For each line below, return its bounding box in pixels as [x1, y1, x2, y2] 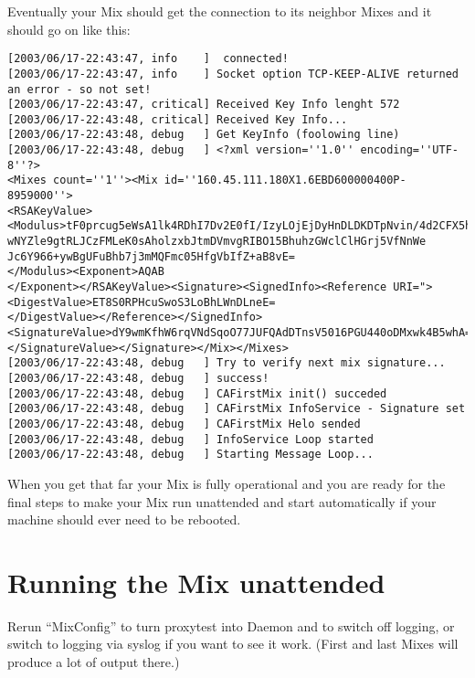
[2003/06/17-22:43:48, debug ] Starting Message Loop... [7, 448, 374, 461]
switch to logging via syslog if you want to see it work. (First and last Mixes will [7, 634, 459, 653]
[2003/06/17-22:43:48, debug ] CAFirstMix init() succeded [7, 387, 387, 400]
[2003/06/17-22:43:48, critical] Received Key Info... [7, 112, 348, 126]
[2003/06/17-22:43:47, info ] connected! [7, 52, 289, 66]
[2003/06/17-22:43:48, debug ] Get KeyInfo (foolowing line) [7, 128, 400, 142]
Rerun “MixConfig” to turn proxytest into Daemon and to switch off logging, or [7, 616, 455, 635]
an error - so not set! [7, 82, 152, 96]
